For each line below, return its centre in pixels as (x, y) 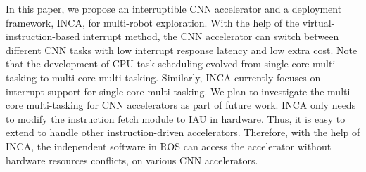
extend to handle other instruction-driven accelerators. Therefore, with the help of (183, 132)
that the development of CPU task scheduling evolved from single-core (158, 64)
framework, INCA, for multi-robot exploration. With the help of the (153, 22)
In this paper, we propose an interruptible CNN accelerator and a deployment (174, 8)
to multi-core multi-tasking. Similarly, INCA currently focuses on (180, 77)
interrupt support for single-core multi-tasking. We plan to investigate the (165, 91)
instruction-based (43, 36)
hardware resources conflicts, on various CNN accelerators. (132, 160)
